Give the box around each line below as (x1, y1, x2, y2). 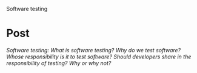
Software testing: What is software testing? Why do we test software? (6, 46, 181, 54)
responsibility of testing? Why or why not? (6, 59, 112, 66)
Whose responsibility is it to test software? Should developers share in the (6, 53, 192, 60)
